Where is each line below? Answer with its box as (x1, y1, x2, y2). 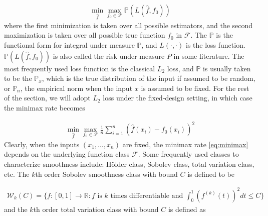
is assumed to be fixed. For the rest (141, 82, 249, 93)
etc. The (4, 168, 30, 179)
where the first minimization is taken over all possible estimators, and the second (4, 20, 253, 30)
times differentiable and (110, 192, 183, 199)
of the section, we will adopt (4, 92, 91, 103)
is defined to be (187, 168, 235, 179)
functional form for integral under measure (4, 40, 135, 50)
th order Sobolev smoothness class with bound (35, 168, 178, 179)
